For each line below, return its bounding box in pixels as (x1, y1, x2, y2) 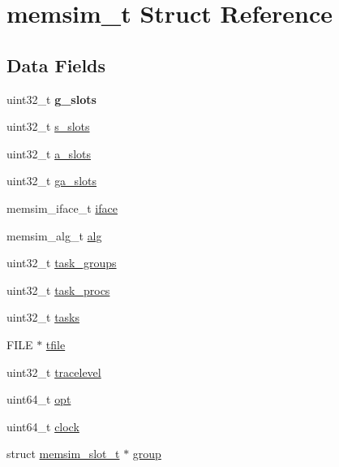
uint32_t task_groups (6, 254, 117, 271)
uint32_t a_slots (6, 145, 91, 162)
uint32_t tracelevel (6, 363, 101, 380)
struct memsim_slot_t (6, 445, 120, 462)
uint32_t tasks (6, 309, 79, 326)
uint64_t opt (6, 391, 71, 408)
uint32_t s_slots (6, 118, 90, 135)
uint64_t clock (6, 417, 79, 435)
